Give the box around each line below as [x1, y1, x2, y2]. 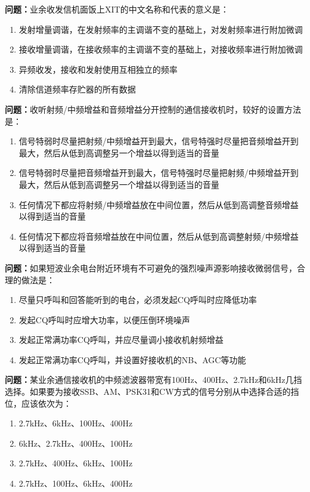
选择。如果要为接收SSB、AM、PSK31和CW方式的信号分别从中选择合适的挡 [5, 385, 299, 398]
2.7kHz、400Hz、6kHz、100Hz [18, 457, 133, 469]
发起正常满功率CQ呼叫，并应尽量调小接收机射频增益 [18, 333, 224, 346]
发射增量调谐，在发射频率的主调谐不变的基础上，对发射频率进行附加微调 [18, 23, 303, 35]
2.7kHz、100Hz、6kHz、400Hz [18, 477, 133, 490]
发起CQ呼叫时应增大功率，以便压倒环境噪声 [18, 313, 190, 326]
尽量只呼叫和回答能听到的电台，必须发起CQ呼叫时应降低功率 [18, 293, 257, 306]
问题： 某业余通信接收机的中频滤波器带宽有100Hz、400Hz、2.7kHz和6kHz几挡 [5, 373, 302, 386]
